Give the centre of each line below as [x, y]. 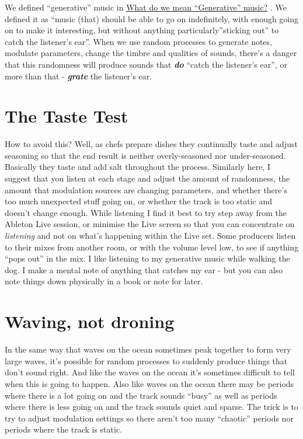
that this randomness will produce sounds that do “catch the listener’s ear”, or [146, 64]
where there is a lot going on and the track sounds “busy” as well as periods [141, 395]
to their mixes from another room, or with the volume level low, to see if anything [152, 247]
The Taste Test [67, 116]
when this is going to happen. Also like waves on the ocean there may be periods [149, 383]
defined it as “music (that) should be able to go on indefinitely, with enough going [152, 18]
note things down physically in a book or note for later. [104, 281]
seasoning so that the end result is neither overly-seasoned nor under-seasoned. [145, 155]
